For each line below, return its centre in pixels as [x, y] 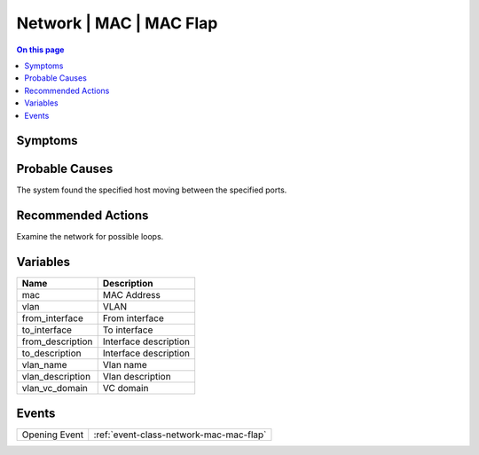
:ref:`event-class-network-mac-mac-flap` [180, 435]
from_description [57, 341]
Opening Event [53, 435]
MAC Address [132, 295]
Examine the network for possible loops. [90, 237]
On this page [40, 50]
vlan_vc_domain [55, 388]
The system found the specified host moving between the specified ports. [152, 190]
